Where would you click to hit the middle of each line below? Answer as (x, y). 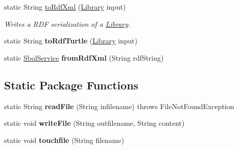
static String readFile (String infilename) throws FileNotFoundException (119, 106)
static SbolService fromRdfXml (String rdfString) (84, 57)
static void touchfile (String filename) (64, 140)
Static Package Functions (71, 85)
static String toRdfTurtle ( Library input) (71, 41)
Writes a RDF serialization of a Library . (67, 23)
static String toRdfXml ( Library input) (65, 7)
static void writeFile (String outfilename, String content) (94, 123)
